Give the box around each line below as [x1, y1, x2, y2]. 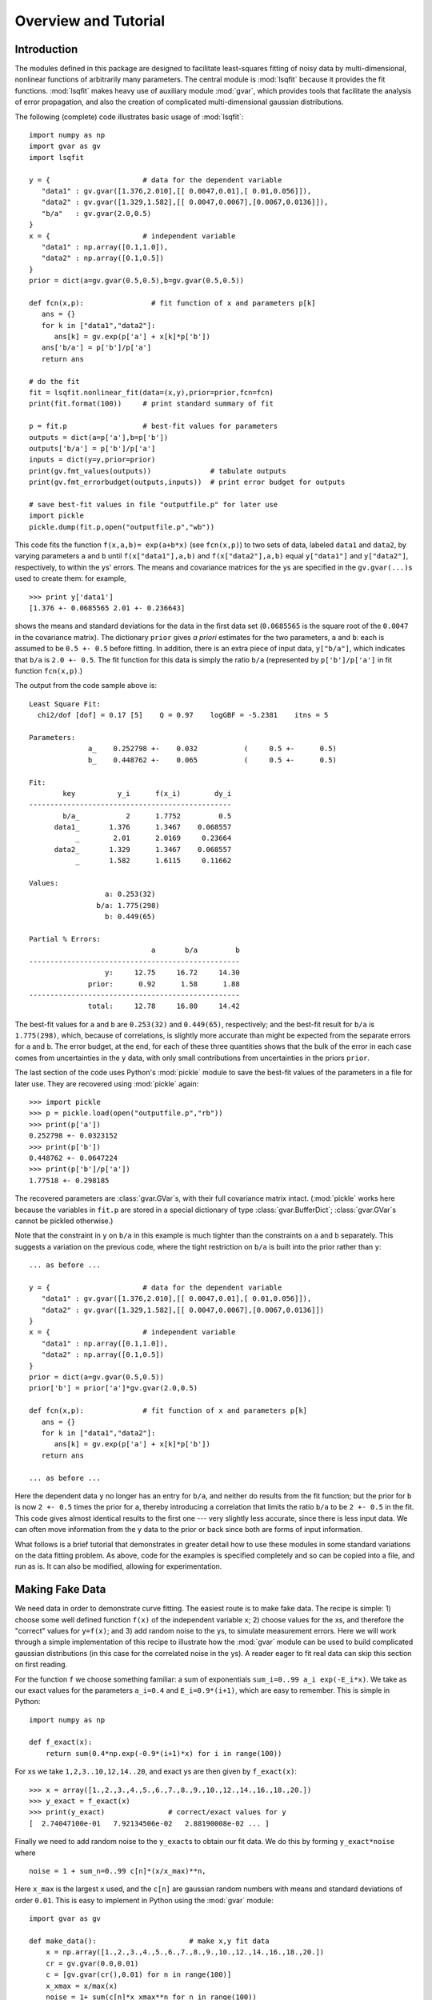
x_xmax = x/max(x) [45, 1981, 118, 1990]
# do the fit [29, 377, 80, 386]
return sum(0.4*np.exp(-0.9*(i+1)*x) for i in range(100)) [45, 1749, 282, 1758]
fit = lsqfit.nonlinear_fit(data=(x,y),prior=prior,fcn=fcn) [29, 388, 274, 397]
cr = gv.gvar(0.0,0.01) [45, 1958, 139, 1968]
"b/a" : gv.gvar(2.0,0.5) [41, 209, 152, 218]
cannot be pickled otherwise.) [14, 1216, 114, 1226]
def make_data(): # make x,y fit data [29, 1936, 270, 1946]
